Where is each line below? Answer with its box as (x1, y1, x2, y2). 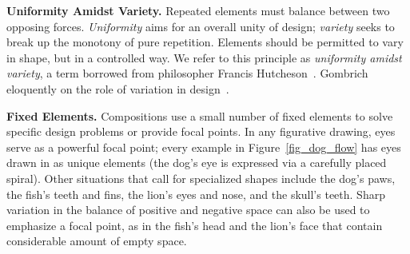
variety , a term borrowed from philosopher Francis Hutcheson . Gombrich (6, 65, 368, 81)
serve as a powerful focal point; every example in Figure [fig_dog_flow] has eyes (6, 138, 401, 155)
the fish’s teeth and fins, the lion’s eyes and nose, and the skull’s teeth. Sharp (6, 185, 385, 202)
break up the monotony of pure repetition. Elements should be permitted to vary (6, 34, 404, 50)
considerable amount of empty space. (6, 232, 187, 249)
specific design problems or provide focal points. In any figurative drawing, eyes (6, 123, 396, 140)
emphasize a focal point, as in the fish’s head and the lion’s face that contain (6, 216, 383, 233)
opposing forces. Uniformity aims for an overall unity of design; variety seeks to (6, 18, 395, 34)
